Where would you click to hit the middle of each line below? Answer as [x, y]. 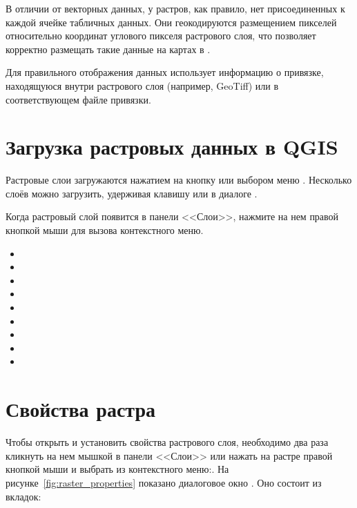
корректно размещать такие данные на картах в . [108, 49]
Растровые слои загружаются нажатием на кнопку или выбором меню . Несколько [179, 180]
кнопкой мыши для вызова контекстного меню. [105, 230]
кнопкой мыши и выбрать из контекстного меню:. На [117, 469]
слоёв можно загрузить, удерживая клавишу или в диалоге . [132, 193]
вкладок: [23, 496]
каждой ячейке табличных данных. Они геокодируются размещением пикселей [171, 22]
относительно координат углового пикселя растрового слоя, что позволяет [161, 36]
